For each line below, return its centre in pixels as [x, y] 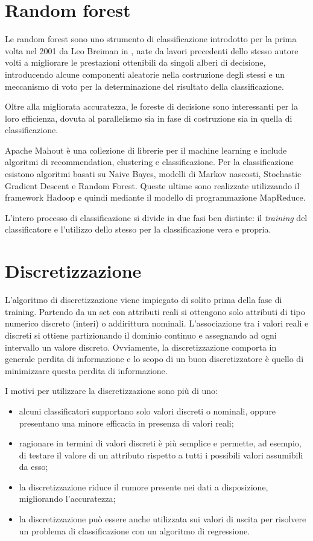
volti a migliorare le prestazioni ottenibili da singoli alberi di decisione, [135, 62]
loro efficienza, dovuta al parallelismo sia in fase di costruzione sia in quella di [149, 118]
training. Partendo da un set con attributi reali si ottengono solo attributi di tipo [155, 311]
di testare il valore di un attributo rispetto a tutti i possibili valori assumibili [161, 455]
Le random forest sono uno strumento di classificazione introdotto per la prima [151, 39]
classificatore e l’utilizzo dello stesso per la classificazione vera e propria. [138, 229]
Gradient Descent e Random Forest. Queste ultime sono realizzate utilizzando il [152, 185]
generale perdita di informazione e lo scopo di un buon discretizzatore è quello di [154, 359]
